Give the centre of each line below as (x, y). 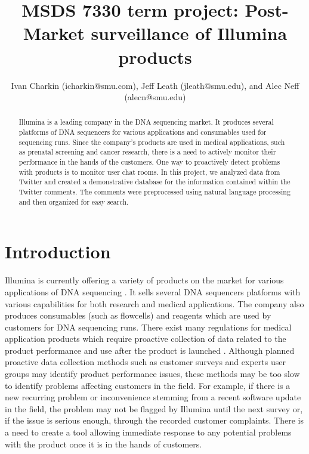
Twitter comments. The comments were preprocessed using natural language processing (154, 192)
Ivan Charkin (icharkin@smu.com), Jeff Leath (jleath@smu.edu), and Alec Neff (155, 85)
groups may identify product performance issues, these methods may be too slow (152, 374)
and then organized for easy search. (74, 201)
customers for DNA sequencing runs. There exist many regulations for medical (148, 327)
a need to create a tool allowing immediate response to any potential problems (148, 432)
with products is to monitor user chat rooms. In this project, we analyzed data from (149, 172)
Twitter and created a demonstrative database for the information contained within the (154, 182)
